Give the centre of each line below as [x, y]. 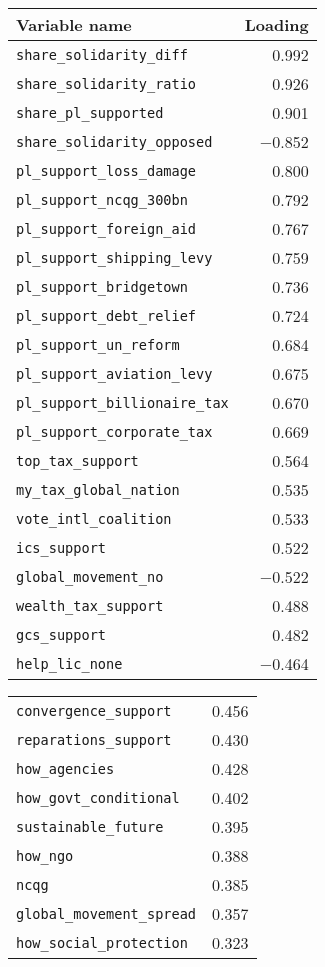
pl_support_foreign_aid [106, 228]
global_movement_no [90, 576]
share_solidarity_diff [102, 54]
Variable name [74, 24]
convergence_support [94, 710]
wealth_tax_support [90, 605]
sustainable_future [90, 826]
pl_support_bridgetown [102, 286]
